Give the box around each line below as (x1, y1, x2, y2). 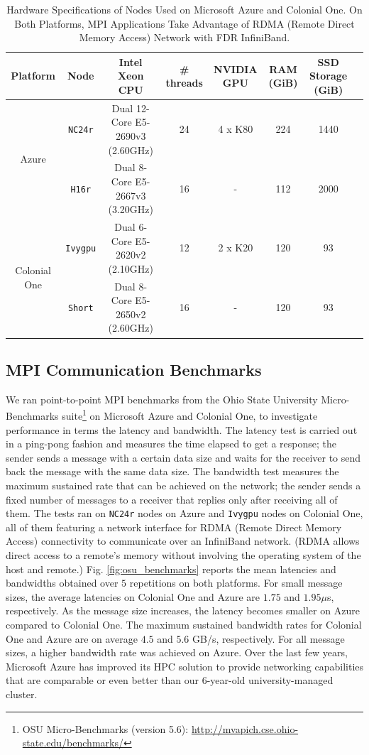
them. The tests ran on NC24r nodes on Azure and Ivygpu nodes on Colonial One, (6, 506, 363, 521)
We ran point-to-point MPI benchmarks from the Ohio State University (6, 391, 318, 406)
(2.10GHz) (108, 261, 153, 276)
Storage (309, 68, 348, 83)
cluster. (6, 686, 38, 701)
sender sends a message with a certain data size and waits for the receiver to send (6, 450, 361, 465)
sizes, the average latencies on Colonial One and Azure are (6, 589, 260, 604)
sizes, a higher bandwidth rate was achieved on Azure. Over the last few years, (6, 645, 348, 660)
